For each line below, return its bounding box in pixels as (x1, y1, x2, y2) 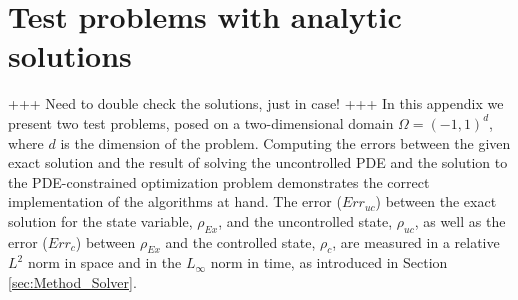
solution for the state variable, (8, 210, 193, 231)
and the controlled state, (165, 231, 316, 252)
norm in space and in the (27, 252, 182, 273)
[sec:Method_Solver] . (8, 272, 137, 293)
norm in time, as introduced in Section (210, 252, 448, 273)
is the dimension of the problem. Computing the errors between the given (60, 132, 511, 153)
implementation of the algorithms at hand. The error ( (8, 191, 342, 212)
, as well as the (414, 210, 506, 231)
